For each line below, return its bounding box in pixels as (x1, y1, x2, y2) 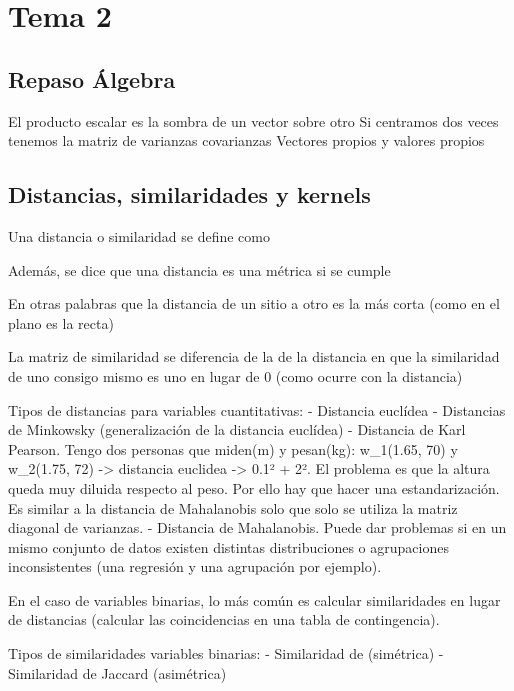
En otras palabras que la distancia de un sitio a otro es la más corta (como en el (8, 293, 500, 314)
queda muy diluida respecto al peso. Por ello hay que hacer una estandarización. (8, 477, 500, 498)
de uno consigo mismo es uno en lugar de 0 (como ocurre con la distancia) (8, 365, 463, 386)
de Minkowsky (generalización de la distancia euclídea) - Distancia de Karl (8, 419, 466, 440)
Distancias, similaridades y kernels (8, 179, 371, 210)
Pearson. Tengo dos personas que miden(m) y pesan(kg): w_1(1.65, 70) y (8, 438, 458, 459)
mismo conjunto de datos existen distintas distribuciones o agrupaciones (8, 536, 449, 557)
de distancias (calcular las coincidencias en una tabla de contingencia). (8, 609, 440, 630)
